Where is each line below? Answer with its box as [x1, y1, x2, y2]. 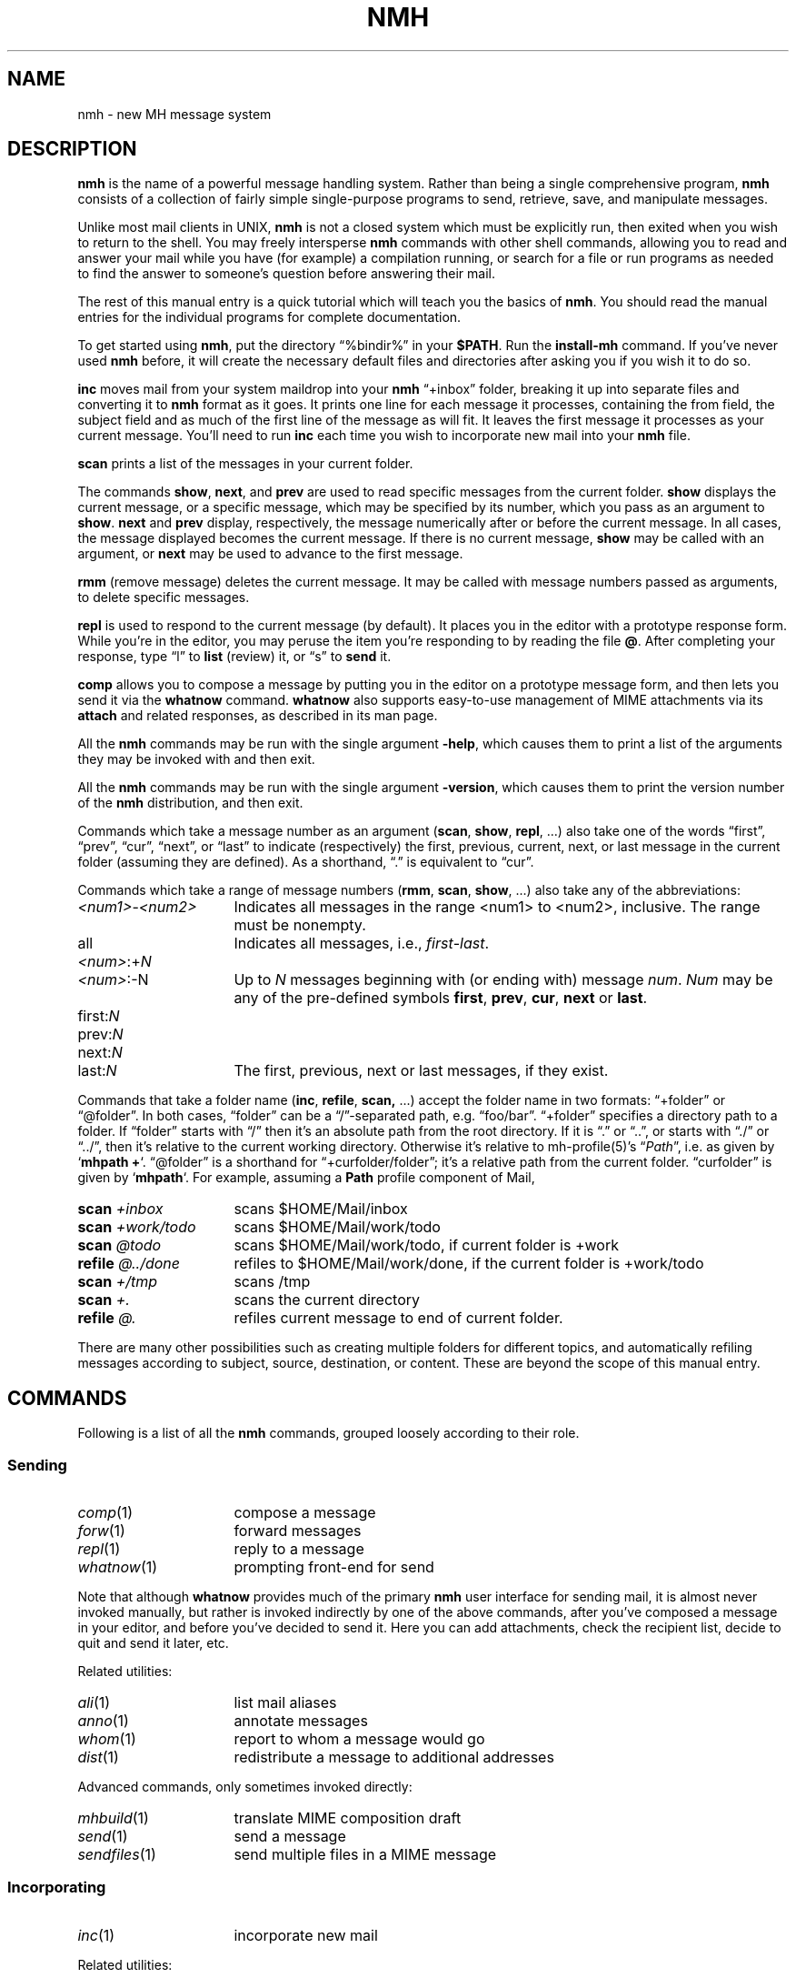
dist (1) [77, 1748, 119, 1767]
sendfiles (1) [77, 1845, 156, 1864]
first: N [77, 1007, 120, 1026]
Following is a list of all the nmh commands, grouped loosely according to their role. [77, 1425, 580, 1441]
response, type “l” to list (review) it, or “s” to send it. [77, 648, 392, 665]
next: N [77, 1043, 123, 1062]
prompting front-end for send [234, 1558, 434, 1577]
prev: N [77, 1025, 124, 1044]
